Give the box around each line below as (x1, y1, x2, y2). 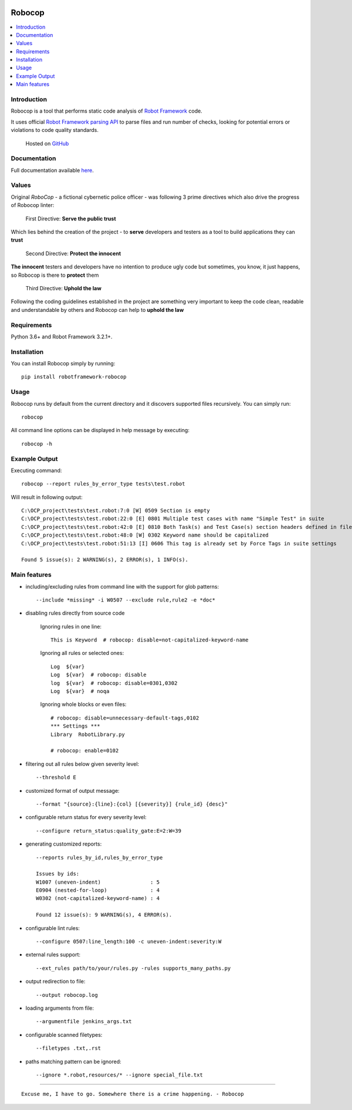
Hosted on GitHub (25, 140, 69, 147)
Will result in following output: (11, 493, 83, 501)
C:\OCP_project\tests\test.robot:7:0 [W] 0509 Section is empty (21, 507, 211, 514)
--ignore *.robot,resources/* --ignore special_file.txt (36, 1071, 204, 1078)
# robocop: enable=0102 (50, 748, 119, 754)
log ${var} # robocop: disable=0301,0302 (50, 680, 178, 686)
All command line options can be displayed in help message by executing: (11, 427, 190, 434)
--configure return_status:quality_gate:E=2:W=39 (36, 827, 182, 834)
